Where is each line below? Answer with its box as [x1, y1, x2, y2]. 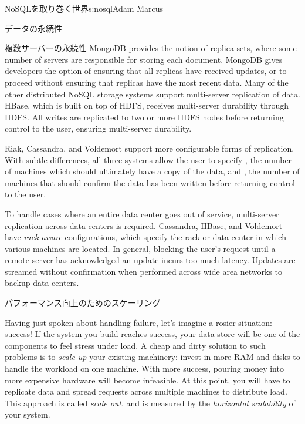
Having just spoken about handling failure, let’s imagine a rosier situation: [5, 316, 272, 328]
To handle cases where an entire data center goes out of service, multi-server [5, 207, 279, 220]
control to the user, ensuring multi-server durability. [5, 122, 192, 134]
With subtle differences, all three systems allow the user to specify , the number [5, 153, 292, 166]
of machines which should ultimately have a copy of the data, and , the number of [5, 165, 300, 177]
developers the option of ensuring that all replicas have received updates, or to [5, 65, 287, 77]
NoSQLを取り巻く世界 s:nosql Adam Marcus [5, 2, 163, 14]
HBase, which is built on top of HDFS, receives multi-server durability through [5, 99, 289, 112]
